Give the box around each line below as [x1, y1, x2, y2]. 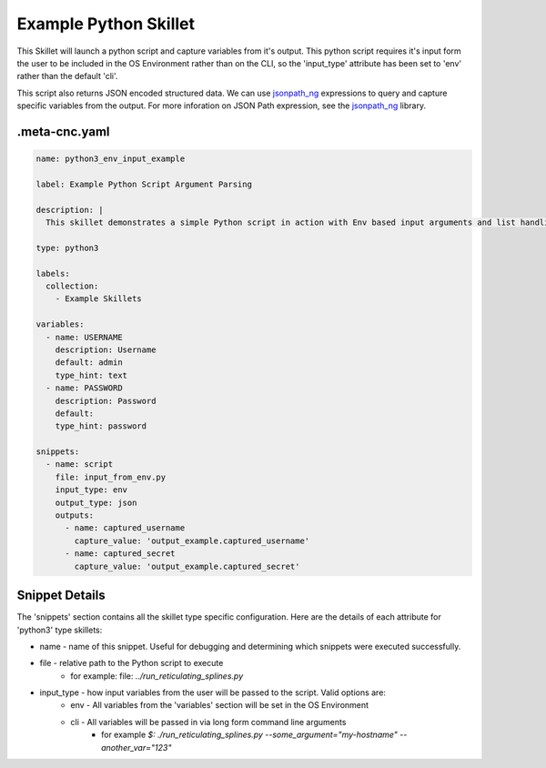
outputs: [55, 510, 95, 520]
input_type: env [55, 485, 127, 495]
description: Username [55, 344, 157, 355]
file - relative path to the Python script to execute [39, 658, 224, 669]
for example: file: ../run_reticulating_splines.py [70, 670, 244, 682]
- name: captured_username [65, 523, 186, 533]
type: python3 [35, 242, 99, 253]
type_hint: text [55, 369, 127, 380]
